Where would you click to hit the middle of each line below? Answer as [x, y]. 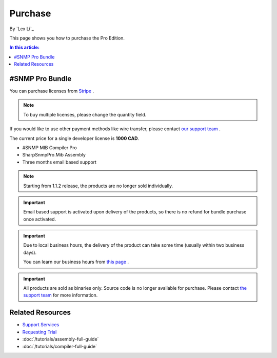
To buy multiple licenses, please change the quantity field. [85, 114]
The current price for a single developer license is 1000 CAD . [74, 138]
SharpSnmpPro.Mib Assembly [54, 155]
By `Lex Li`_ [22, 29]
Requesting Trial [39, 332]
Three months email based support [60, 162]
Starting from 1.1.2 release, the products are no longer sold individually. [98, 186]
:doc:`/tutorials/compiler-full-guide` [60, 346]
